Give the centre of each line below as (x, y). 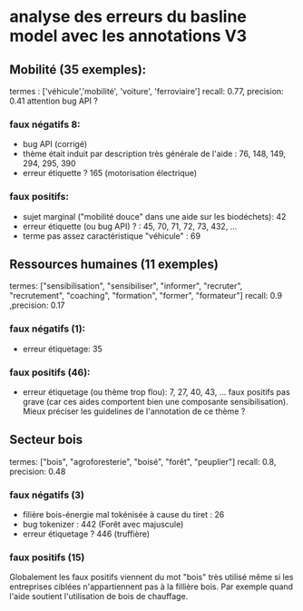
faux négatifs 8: (45, 124)
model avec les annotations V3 (128, 36)
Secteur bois (46, 440)
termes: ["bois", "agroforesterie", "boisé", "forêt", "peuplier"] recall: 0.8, (143, 461)
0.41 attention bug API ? (54, 101)
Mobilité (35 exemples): (78, 69)
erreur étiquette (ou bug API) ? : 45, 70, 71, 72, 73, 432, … (130, 226)
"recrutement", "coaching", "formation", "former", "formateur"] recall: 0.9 (146, 296)
